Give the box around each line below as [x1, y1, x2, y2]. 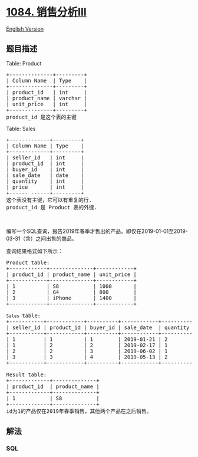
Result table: [6, 371, 47, 378]
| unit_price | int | [6, 101, 87, 107]
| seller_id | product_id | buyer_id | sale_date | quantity [6, 324, 190, 331]
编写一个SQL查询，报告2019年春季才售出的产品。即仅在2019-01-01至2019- [6, 228, 189, 235]
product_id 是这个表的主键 [6, 113, 77, 120]
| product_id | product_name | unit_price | [6, 271, 137, 278]
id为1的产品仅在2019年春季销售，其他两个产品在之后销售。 [6, 407, 152, 415]
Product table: [6, 259, 50, 266]
